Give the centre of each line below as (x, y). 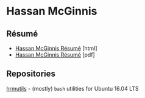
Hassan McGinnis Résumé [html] (56, 48)
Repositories (31, 74)
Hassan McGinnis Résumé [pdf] (55, 55)
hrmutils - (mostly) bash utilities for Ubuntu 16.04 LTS (72, 88)
